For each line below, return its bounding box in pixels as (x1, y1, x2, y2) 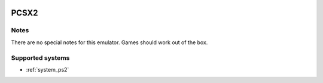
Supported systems (11, 54, 70, 62)
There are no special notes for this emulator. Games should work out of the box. (11, 39, 208, 46)
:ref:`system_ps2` (26, 66, 69, 73)
